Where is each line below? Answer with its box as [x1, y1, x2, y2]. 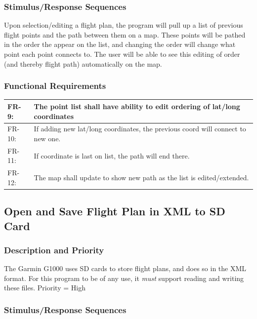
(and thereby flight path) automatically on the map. [4, 58, 162, 69]
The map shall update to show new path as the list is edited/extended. [34, 172, 249, 183]
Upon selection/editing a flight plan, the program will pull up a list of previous [4, 20, 243, 30]
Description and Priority [4, 244, 104, 256]
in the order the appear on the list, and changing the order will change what [4, 39, 236, 49]
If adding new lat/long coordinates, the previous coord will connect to [34, 123, 246, 134]
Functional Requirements [4, 80, 106, 92]
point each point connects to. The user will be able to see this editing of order [4, 49, 240, 59]
